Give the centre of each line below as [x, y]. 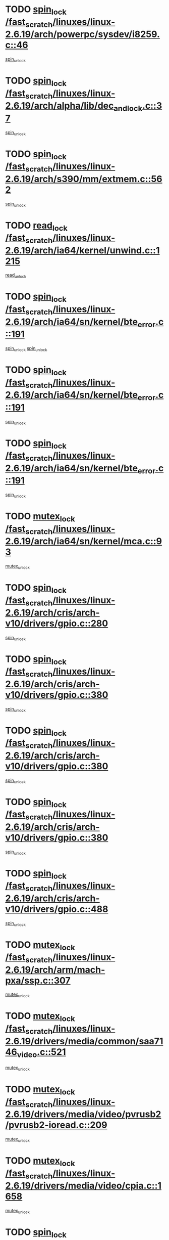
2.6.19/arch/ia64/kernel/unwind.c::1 [82, 250]
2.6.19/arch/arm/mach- [55, 970]
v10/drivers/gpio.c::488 [57, 909]
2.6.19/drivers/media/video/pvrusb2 [83, 1114]
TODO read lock [37, 226]
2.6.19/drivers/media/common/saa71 [84, 1041]
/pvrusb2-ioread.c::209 [56, 1125]
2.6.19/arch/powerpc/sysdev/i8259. [83, 34]
